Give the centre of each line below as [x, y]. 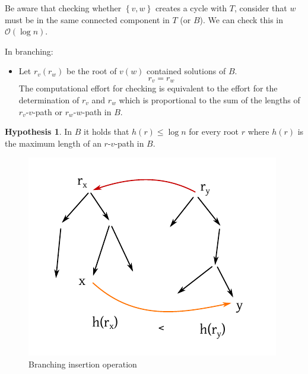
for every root [214, 131]
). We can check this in [241, 19]
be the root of [92, 71]
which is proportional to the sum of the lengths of [209, 100]
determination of [49, 100]
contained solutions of [186, 71]
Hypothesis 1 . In [39, 131]
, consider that [261, 8]
